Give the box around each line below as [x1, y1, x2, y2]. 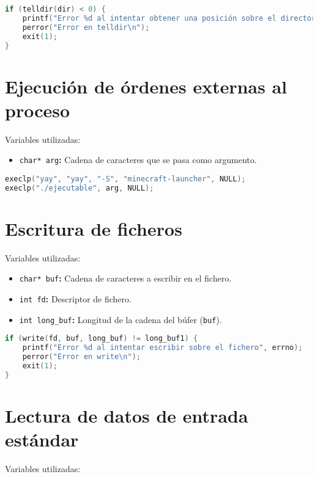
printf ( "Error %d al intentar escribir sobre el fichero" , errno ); [22, 343, 303, 352]
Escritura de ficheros [5, 216, 182, 241]
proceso [5, 97, 70, 122]
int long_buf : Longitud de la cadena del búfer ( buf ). [19, 313, 222, 326]
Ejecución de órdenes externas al [5, 73, 287, 98]
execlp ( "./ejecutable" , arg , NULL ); [5, 183, 154, 192]
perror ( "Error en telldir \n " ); [22, 23, 150, 32]
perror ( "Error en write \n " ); [22, 352, 141, 362]
